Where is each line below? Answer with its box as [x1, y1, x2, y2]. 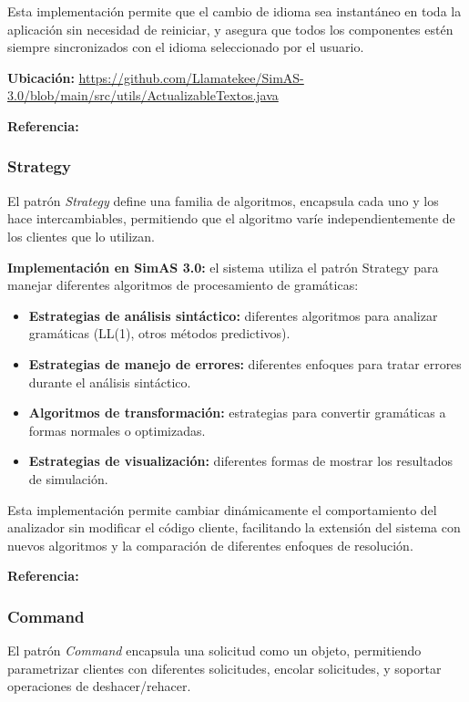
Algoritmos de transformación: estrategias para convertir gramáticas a [28, 403, 446, 422]
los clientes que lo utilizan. [7, 226, 155, 245]
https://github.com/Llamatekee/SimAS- [78, 67, 304, 87]
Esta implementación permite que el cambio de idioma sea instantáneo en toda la [7, 2, 462, 20]
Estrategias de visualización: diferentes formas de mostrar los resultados [28, 451, 453, 470]
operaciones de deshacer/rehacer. [7, 676, 191, 696]
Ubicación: [7, 67, 75, 87]
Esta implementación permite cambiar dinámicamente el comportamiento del [7, 500, 437, 519]
